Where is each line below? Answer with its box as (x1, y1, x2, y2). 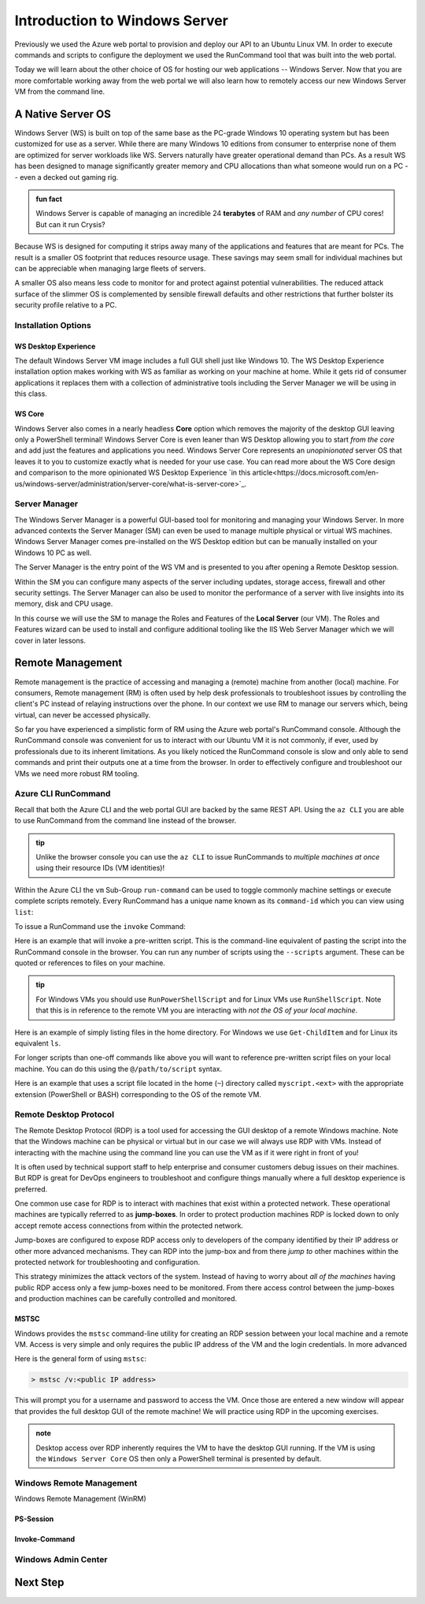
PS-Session (14, 1514, 54, 1524)
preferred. (14, 1184, 48, 1194)
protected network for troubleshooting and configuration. (14, 1258, 201, 1267)
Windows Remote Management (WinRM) (14, 1494, 147, 1504)
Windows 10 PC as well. (14, 548, 92, 558)
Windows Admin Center (14, 1554, 108, 1565)
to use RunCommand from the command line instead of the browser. (14, 816, 237, 826)
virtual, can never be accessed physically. (14, 710, 151, 719)
